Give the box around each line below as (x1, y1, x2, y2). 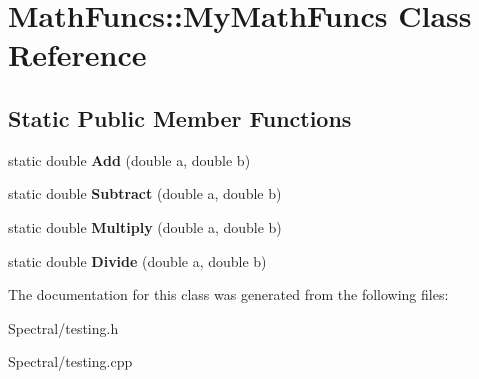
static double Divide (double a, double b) (8, 250, 267, 271)
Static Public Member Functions (8, 102, 352, 133)
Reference (8, 34, 147, 75)
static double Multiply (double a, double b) (8, 216, 282, 237)
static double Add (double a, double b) (8, 149, 251, 170)
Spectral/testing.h (8, 317, 119, 338)
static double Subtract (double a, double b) (8, 183, 282, 204)
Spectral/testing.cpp (8, 351, 133, 372)
